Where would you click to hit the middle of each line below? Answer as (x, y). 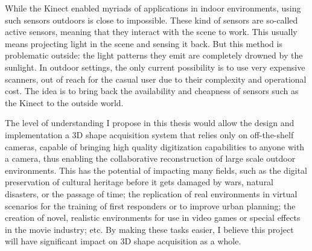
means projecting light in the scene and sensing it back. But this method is (144, 43)
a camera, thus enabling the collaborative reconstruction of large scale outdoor (150, 158)
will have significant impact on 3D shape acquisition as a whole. (123, 241)
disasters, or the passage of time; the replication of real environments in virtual (151, 193)
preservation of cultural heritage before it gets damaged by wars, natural (139, 182)
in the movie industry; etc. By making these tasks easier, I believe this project (149, 229)
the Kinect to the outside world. (64, 102)
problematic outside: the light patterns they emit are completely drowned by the (154, 55)
